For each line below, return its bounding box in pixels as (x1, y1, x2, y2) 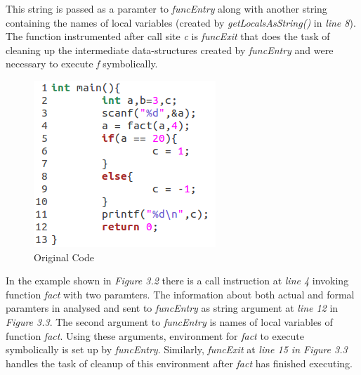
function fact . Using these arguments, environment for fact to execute (6, 328, 304, 343)
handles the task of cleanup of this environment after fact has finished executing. (6, 355, 353, 370)
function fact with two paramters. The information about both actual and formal (6, 287, 355, 301)
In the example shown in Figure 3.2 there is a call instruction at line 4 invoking (6, 273, 349, 288)
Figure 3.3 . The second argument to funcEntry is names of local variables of (6, 314, 333, 329)
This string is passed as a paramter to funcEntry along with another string (6, 1, 327, 15)
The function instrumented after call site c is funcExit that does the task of (6, 29, 330, 44)
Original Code (34, 249, 95, 264)
